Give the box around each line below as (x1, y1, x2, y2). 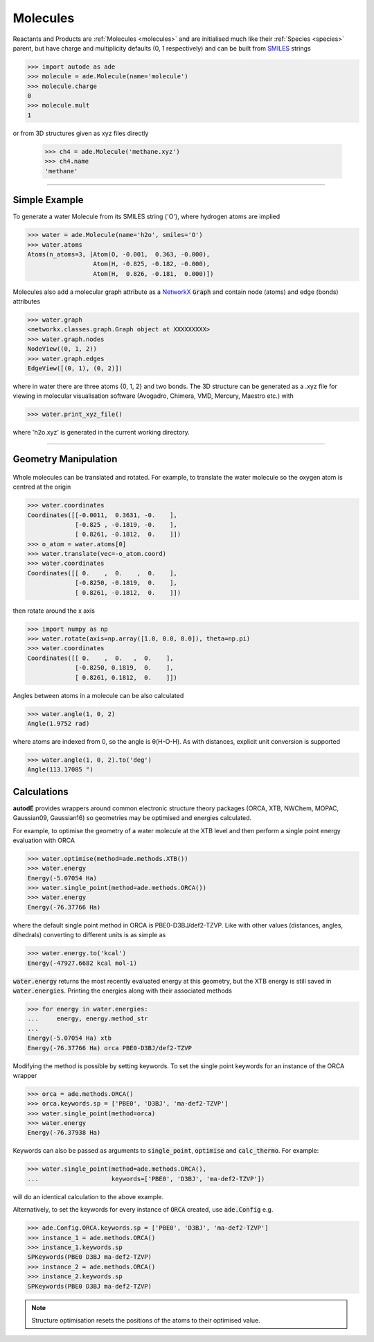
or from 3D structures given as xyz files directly (12, 129, 149, 137)
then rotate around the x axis (12, 607, 95, 615)
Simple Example (12, 194, 84, 206)
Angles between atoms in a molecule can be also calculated (12, 691, 184, 699)
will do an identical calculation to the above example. (12, 1192, 164, 1201)
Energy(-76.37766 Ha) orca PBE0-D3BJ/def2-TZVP (27, 1044, 192, 1052)
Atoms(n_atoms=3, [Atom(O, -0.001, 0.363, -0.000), (27, 250, 211, 258)
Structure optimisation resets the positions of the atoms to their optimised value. (31, 1316, 261, 1324)
